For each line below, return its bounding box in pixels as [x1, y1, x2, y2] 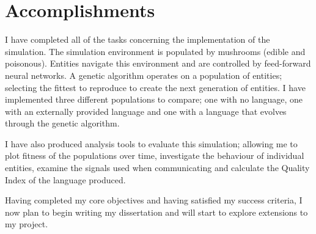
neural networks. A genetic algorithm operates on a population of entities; [5, 68, 282, 81]
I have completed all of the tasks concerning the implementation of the [5, 33, 270, 46]
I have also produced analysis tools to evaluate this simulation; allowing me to [5, 137, 298, 150]
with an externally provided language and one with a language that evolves [5, 104, 287, 117]
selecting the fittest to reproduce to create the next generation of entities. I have [5, 81, 306, 93]
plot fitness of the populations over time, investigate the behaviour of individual [5, 149, 304, 162]
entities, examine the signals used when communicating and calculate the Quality [5, 161, 310, 174]
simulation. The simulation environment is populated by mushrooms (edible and [5, 45, 306, 57]
